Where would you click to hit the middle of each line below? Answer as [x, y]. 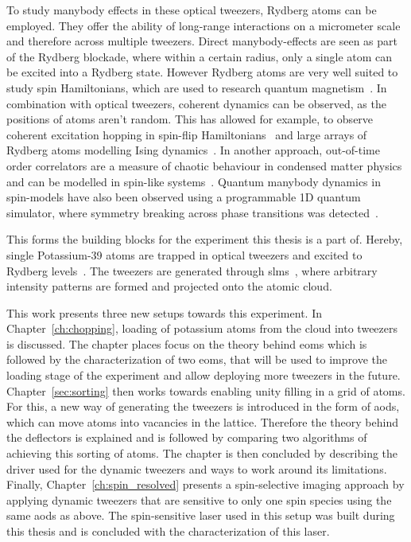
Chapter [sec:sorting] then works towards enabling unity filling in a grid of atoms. [206, 390]
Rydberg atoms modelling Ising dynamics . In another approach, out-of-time [193, 150]
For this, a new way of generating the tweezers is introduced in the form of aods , [203, 406]
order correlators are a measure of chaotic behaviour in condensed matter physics [204, 165]
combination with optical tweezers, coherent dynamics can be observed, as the [196, 103]
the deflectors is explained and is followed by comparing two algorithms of [187, 437]
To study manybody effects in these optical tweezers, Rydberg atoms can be [192, 10]
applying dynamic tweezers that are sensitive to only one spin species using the [199, 499]
